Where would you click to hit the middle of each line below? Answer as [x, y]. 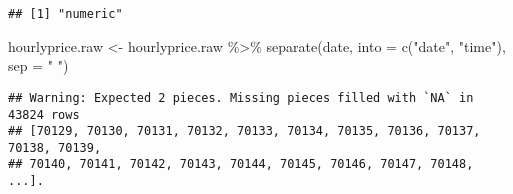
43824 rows [44, 114]
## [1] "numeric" [65, 14]
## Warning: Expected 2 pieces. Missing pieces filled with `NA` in [241, 97]
